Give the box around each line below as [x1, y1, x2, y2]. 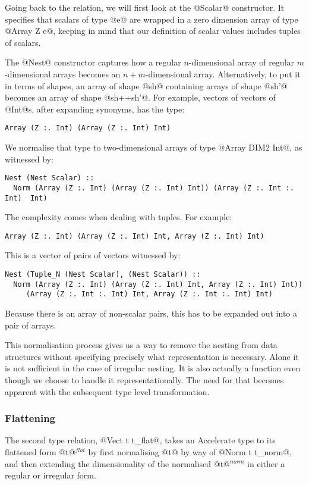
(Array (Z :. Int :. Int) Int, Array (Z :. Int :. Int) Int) [26, 290, 273, 299]
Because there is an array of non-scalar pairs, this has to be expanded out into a [5, 306, 297, 319]
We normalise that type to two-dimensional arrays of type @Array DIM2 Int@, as [5, 141, 302, 153]
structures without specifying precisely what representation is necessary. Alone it [5, 350, 299, 362]
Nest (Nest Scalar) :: [5, 174, 94, 183]
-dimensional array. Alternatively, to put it [145, 67, 301, 80]
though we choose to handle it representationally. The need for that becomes [5, 373, 284, 386]
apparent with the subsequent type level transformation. [5, 385, 210, 398]
